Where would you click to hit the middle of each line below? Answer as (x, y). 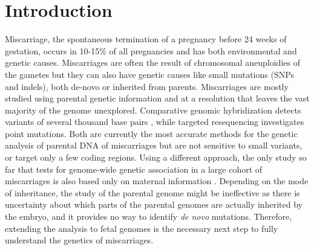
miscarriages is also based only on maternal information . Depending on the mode (157, 181)
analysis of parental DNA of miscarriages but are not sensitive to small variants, (154, 145)
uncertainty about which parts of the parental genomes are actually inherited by (154, 204)
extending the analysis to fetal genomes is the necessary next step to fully (142, 228)
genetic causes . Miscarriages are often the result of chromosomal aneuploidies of (152, 62)
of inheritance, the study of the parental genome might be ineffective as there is (152, 192)
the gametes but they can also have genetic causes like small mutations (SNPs (150, 74)
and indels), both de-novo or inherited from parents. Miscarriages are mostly (147, 86)
